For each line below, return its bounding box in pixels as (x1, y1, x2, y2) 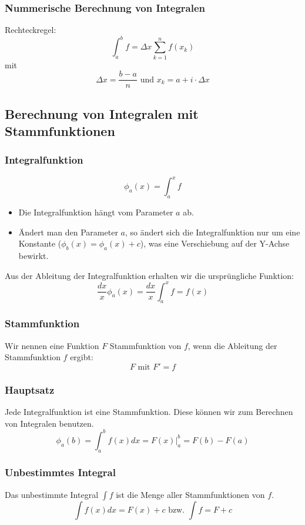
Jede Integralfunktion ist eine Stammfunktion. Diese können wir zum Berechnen (5, 406, 293, 418)
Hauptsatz (5, 382, 55, 397)
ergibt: (70, 351, 93, 363)
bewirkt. (18, 249, 49, 261)
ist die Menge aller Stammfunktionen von (116, 488, 265, 500)
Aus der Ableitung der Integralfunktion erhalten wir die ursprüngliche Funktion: (5, 269, 294, 281)
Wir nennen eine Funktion (5, 339, 99, 351)
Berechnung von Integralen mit (5, 104, 199, 122)
